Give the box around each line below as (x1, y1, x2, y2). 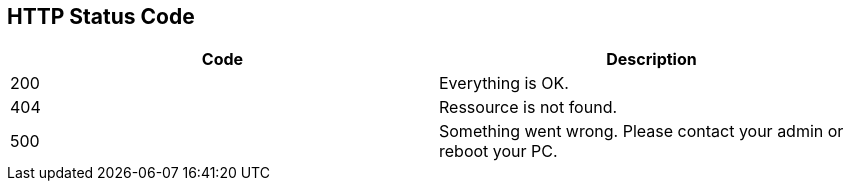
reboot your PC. (439, 141, 558, 162)
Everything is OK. (439, 73, 569, 94)
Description (606, 49, 697, 70)
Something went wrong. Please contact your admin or (439, 121, 844, 142)
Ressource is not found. (439, 97, 618, 118)
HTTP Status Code (7, 4, 195, 29)
